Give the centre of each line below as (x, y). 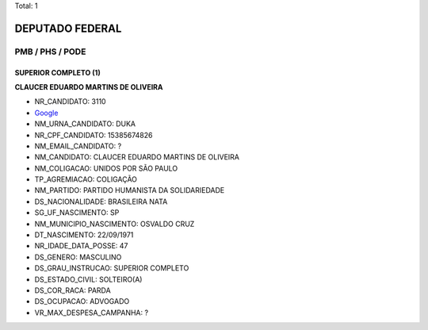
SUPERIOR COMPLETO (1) (57, 72)
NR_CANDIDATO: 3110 (70, 102)
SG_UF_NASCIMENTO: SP (77, 213)
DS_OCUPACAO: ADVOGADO (82, 301)
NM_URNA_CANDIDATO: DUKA (85, 124)
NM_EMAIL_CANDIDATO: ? (78, 146)
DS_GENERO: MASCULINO (78, 257)
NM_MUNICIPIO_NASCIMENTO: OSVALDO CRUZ (115, 224)
